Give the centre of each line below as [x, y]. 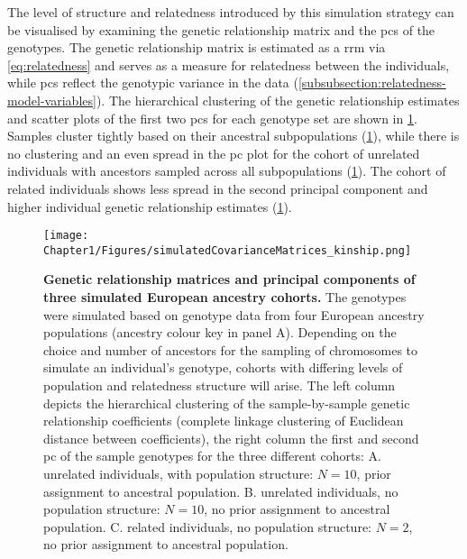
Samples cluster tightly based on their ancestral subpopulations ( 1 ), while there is [233, 136]
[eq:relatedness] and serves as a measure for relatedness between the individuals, [229, 64]
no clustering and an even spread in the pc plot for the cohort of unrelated [214, 153]
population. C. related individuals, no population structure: [207, 526]
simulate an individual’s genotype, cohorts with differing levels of [223, 367]
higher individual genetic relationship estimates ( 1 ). [150, 206]
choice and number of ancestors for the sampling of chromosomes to [231, 349]
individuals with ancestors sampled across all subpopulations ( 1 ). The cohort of [227, 171]
